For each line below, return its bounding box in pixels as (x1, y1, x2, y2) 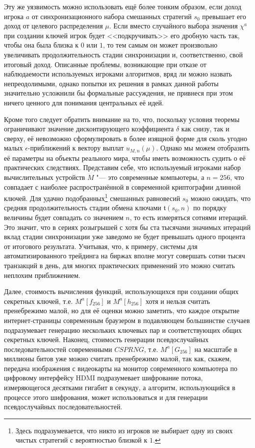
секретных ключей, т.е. (4, 296, 73, 306)
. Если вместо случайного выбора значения (109, 21, 238, 31)
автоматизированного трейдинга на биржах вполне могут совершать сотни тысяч (4, 250, 245, 261)
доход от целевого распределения (4, 21, 103, 31)
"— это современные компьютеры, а (96, 172, 204, 182)
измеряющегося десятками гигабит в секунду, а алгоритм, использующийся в (4, 382, 235, 393)
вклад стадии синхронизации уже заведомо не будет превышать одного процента (4, 231, 245, 242)
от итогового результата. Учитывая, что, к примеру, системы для (4, 241, 198, 251)
